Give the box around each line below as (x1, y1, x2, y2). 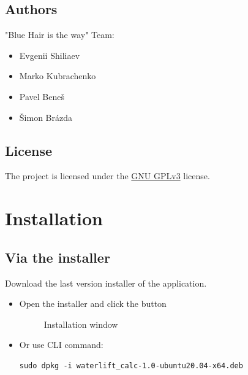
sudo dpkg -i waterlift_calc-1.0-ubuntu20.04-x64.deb (19, 361, 243, 370)
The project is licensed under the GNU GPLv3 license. (5, 169, 210, 182)
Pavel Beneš (19, 90, 64, 102)
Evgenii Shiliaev (19, 48, 80, 61)
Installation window (43, 317, 118, 330)
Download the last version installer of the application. (5, 276, 207, 289)
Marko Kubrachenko (19, 69, 96, 82)
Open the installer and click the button (19, 297, 167, 310)
